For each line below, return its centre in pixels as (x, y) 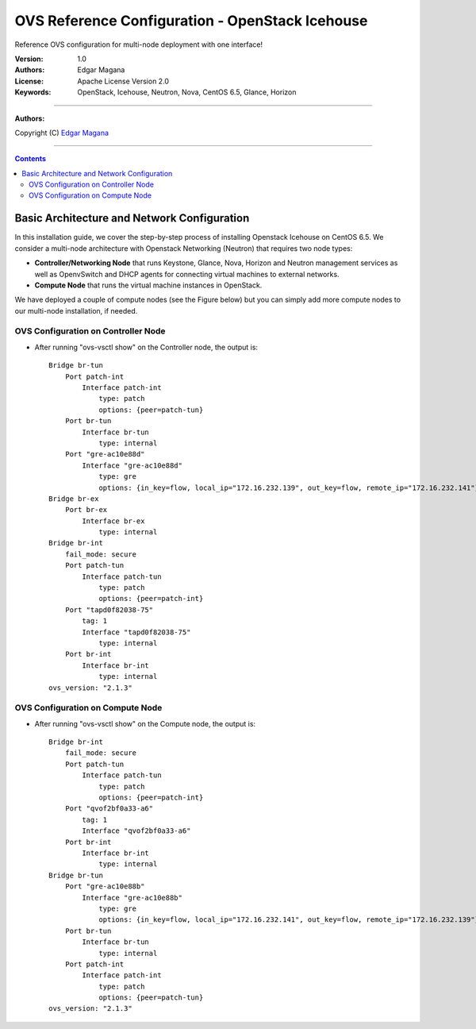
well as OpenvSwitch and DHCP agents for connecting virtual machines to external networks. (187, 274)
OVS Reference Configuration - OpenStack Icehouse (191, 21)
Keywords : (33, 92)
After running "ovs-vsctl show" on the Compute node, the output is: (145, 723)
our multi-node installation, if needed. (76, 310)
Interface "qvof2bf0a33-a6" (136, 831)
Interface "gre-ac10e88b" (132, 898)
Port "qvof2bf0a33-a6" (109, 809)
